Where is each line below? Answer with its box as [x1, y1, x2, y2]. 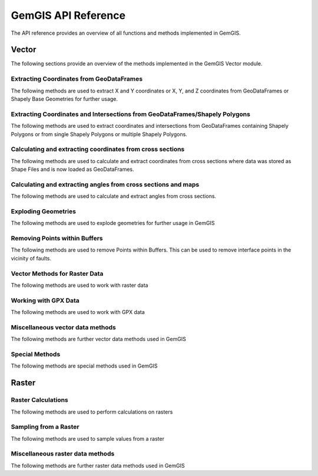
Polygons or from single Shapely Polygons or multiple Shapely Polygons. [11, 130, 188, 138]
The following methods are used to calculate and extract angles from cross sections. [11, 193, 217, 200]
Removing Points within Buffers [11, 234, 103, 243]
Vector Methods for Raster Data [11, 269, 104, 277]
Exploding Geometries [11, 207, 77, 215]
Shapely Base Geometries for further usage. [11, 95, 118, 103]
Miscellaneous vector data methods [11, 323, 116, 331]
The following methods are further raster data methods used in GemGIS [11, 462, 185, 469]
